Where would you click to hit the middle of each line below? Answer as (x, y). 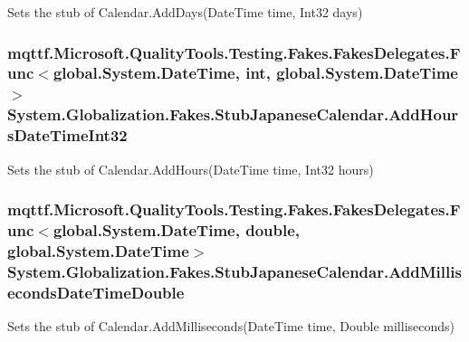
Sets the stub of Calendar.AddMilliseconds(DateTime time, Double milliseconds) (231, 326)
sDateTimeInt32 (67, 135)
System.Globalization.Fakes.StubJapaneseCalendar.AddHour (233, 114)
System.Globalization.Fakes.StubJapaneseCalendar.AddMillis (234, 271)
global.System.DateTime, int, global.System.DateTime (255, 73)
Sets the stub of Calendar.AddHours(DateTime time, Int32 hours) (191, 169)
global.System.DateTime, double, (177, 229)
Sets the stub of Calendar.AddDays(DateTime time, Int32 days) (185, 12)
